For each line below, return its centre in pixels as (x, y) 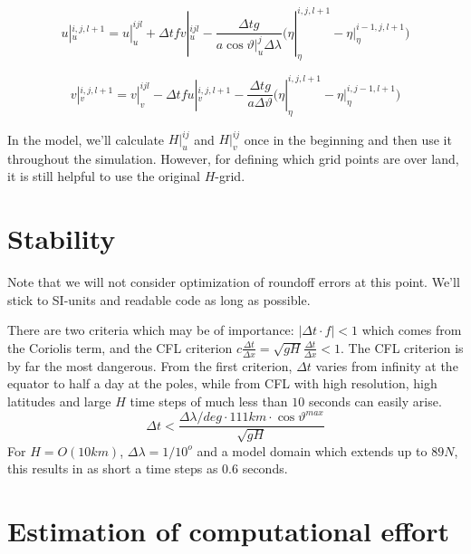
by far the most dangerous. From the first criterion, (150, 365)
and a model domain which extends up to (312, 450)
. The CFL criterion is (402, 347)
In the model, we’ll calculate (86, 139)
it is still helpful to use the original (104, 176)
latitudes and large (59, 401)
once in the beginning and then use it (348, 139)
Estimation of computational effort (228, 530)
